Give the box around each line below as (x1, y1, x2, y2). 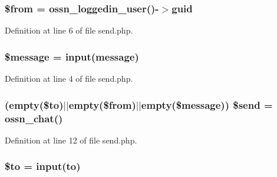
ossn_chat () (5, 111, 63, 125)
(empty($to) (5, 97, 64, 112)
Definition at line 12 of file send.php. (5, 133, 137, 146)
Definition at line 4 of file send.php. (5, 72, 133, 85)
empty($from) (68, 97, 136, 112)
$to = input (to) (5, 159, 81, 173)
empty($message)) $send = (141, 97, 273, 112)
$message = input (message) (5, 49, 139, 64)
